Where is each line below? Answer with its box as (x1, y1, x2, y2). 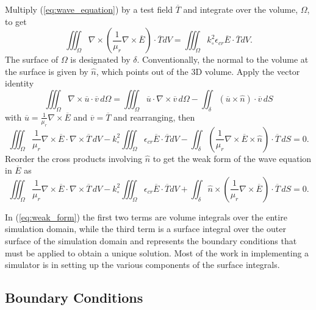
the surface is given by (5, 65, 88, 77)
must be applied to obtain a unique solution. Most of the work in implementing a (5, 246, 309, 259)
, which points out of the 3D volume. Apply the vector (96, 65, 300, 77)
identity (5, 77, 34, 90)
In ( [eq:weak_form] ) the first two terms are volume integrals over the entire (5, 210, 287, 223)
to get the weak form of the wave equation (153, 152, 312, 164)
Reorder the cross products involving (5, 152, 142, 164)
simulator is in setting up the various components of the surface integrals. (5, 258, 280, 271)
